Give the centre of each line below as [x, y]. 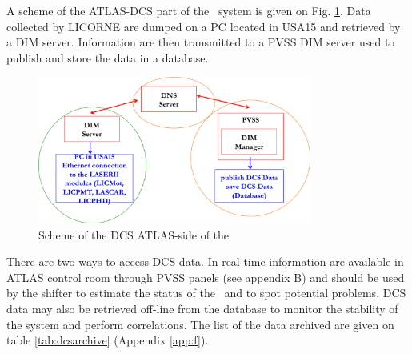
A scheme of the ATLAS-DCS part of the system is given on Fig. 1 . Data [189, 10]
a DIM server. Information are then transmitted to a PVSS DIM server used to [201, 42]
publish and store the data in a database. [108, 57]
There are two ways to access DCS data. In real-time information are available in [205, 261]
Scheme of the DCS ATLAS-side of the [134, 234]
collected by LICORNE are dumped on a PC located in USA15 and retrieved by [204, 26]
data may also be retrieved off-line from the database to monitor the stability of [202, 309]
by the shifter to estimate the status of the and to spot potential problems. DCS [206, 293]
